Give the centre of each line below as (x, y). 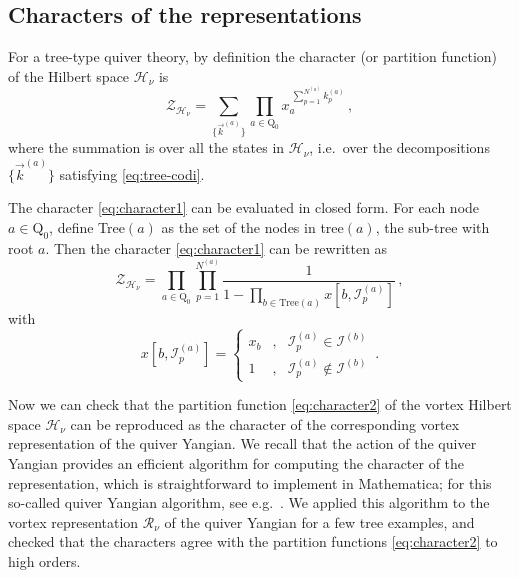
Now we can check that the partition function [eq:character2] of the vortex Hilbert (260, 404)
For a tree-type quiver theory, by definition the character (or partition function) (253, 56)
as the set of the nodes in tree (252, 226)
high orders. (44, 560)
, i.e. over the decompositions (399, 147)
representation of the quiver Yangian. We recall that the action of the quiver (242, 443)
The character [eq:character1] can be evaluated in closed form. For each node (244, 207)
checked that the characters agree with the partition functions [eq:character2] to (253, 541)
